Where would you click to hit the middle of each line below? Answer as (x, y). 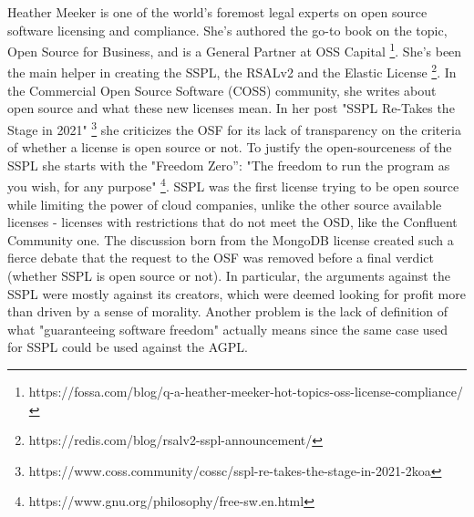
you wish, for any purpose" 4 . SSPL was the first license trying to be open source (233, 185)
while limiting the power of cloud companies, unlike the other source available (225, 204)
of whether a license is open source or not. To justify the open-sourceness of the (230, 147)
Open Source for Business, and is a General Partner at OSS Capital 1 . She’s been (235, 50)
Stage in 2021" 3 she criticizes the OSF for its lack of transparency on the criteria (234, 128)
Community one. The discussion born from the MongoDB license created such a (231, 239)
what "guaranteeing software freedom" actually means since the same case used (228, 329)
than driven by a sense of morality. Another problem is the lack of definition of (228, 311)
